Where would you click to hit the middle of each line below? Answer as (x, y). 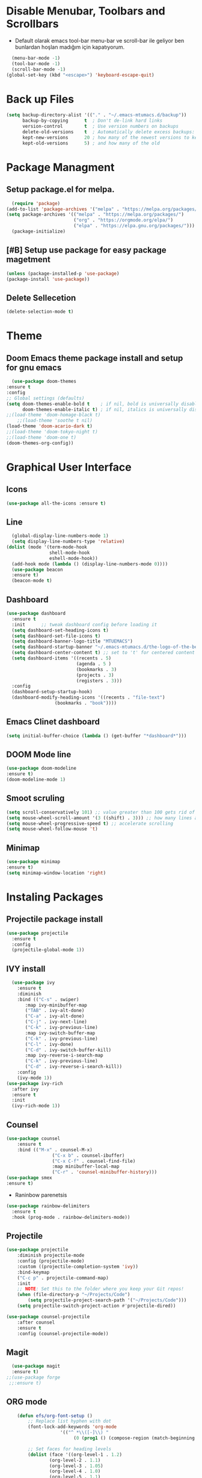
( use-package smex (29, 1178)
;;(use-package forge (33, 1377)
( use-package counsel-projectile (48, 1316)
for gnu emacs (34, 367)
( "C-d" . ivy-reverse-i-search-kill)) (73, 1067)
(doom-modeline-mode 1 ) (36, 780)
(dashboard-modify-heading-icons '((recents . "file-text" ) (88, 697)
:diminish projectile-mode (51, 1256)
